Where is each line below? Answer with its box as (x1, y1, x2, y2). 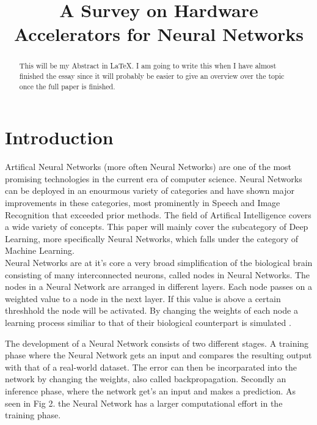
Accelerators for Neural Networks (13, 21, 304, 46)
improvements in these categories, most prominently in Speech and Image (5, 196, 280, 209)
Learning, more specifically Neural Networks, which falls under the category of (5, 232, 299, 245)
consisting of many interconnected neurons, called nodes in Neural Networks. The (5, 268, 310, 281)
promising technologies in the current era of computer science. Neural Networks (5, 172, 302, 185)
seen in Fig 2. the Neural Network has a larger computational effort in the (5, 396, 283, 409)
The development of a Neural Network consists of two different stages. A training (5, 336, 309, 349)
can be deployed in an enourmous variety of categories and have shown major (5, 184, 295, 197)
